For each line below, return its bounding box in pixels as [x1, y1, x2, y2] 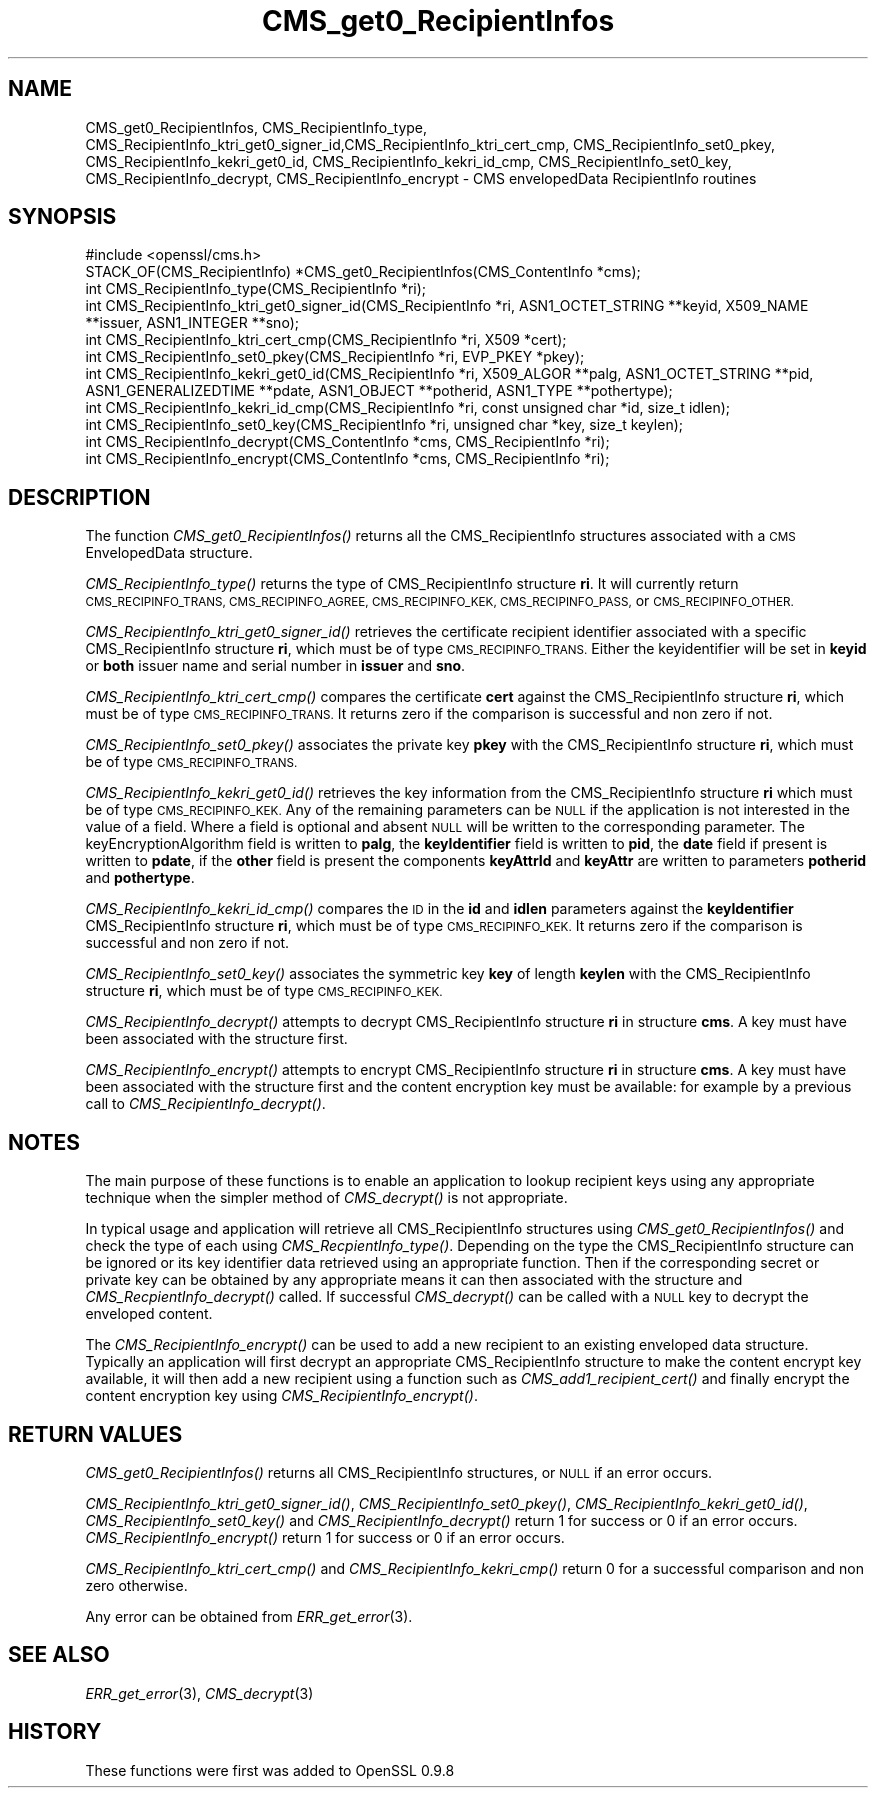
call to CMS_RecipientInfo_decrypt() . [85, 1095, 326, 1113]
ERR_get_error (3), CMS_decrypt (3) [85, 1684, 314, 1702]
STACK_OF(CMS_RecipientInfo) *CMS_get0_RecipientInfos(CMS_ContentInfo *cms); [85, 263, 641, 281]
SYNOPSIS [8, 204, 117, 230]
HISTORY [8, 1719, 102, 1745]
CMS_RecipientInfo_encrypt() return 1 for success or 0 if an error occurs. [85, 1528, 565, 1546]
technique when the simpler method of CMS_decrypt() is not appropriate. [85, 1189, 568, 1207]
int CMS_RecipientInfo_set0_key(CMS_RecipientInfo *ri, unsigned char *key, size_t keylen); [85, 416, 683, 434]
